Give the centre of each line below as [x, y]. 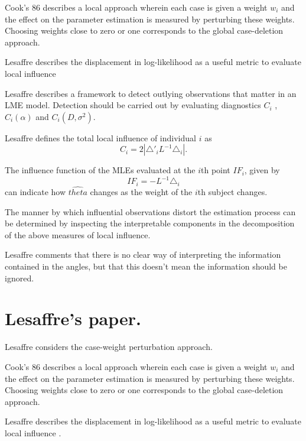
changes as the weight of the [141, 192]
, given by [262, 170]
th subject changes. [232, 192]
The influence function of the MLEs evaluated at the [100, 170]
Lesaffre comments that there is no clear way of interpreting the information [143, 254]
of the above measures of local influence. [78, 234]
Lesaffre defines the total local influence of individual [100, 137]
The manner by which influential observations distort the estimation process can [150, 211]
